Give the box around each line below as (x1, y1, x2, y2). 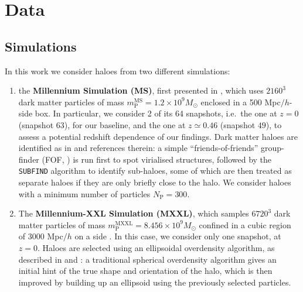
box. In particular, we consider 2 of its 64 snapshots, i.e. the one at (35, 107, 277, 119)
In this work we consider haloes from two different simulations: (5, 64, 230, 77)
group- (261, 142, 284, 154)
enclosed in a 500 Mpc (200, 95, 281, 108)
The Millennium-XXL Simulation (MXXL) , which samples (18, 207, 249, 219)
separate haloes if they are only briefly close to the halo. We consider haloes (18, 176, 291, 188)
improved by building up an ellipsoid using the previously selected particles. (18, 276, 291, 288)
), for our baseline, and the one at (64, 118, 186, 130)
